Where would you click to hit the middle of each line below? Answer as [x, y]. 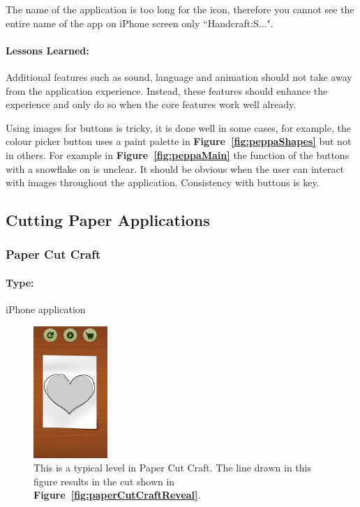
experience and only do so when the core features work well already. [151, 104]
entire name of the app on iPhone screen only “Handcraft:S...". [140, 23]
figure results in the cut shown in [104, 481]
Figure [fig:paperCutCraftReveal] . [117, 495]
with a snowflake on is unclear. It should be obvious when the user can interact [175, 168]
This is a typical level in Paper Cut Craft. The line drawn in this [172, 468]
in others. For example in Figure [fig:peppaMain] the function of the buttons [178, 154]
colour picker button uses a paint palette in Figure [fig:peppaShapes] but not [179, 141]
